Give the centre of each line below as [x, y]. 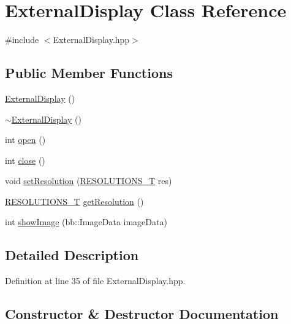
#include [22, 40]
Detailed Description [72, 255]
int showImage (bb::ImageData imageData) [86, 222]
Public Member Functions [89, 73]
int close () [25, 160]
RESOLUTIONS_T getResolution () [74, 201]
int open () [25, 140]
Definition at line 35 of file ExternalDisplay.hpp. [95, 281]
